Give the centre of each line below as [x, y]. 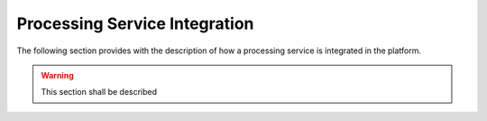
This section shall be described [99, 92]
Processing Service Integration [135, 23]
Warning [57, 75]
